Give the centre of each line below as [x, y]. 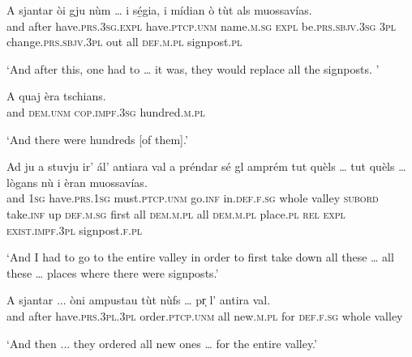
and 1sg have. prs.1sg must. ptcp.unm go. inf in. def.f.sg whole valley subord [193, 198]
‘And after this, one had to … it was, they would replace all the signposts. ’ [193, 68]
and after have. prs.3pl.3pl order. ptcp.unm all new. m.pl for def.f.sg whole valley [205, 315]
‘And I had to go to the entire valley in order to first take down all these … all [200, 257]
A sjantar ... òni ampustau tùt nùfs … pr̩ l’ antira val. [139, 300]
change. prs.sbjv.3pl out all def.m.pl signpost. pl [124, 42]
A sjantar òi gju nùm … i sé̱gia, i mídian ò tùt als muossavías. [159, 10]
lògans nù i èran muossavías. [77, 182]
